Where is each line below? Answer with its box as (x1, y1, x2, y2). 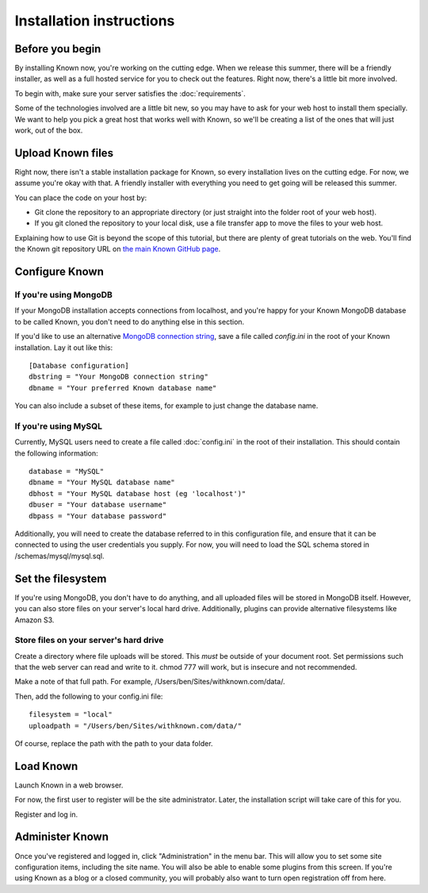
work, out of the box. (14, 125, 83, 135)
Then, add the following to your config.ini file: (14, 691, 163, 701)
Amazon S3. (14, 615, 55, 625)
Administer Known (14, 830, 109, 844)
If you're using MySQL (14, 421, 103, 432)
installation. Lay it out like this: (14, 342, 113, 352)
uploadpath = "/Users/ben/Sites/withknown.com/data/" (29, 721, 242, 730)
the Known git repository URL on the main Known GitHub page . (14, 244, 221, 254)
